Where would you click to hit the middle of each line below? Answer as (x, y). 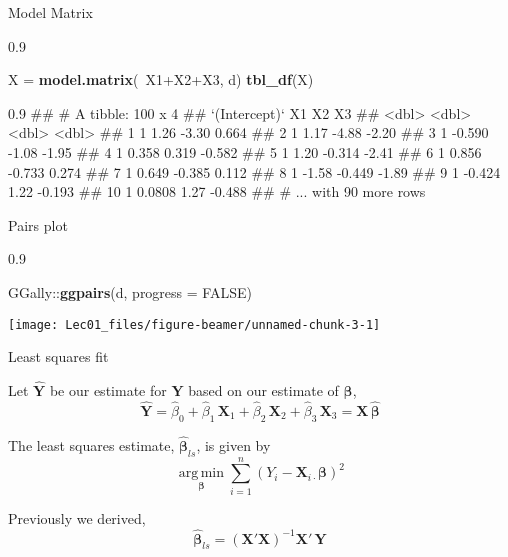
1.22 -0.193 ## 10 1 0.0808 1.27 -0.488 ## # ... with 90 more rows (217, 191)
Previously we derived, (77, 517)
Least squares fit (58, 356)
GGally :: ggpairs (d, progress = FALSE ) (130, 291)
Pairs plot (38, 224)
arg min (201, 473)
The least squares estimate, (91, 444)
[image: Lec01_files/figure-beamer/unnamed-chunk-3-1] (194, 324)
